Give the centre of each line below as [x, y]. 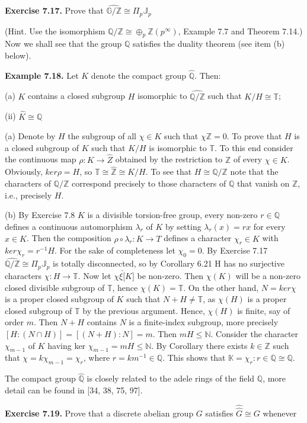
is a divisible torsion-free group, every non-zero [172, 215]
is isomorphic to [178, 147]
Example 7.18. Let [42, 75]
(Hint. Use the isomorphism [55, 31]
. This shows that [194, 358]
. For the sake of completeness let [115, 250]
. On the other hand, [221, 287]
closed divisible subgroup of [55, 287]
